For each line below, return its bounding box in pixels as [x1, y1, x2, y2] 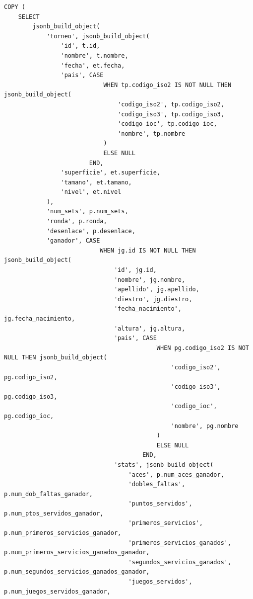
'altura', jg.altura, [114, 325, 186, 332]
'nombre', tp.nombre [118, 130, 186, 137]
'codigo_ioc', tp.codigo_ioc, [118, 120, 217, 128]
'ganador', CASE [46, 237, 100, 245]
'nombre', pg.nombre [171, 422, 239, 429]
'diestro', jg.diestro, [114, 295, 192, 303]
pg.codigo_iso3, [4, 393, 58, 400]
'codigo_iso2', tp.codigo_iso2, [118, 100, 224, 108]
